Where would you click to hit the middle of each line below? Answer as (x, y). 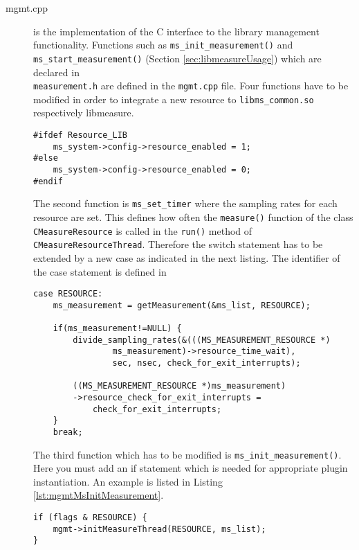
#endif (48, 181)
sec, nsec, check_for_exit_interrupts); (206, 363)
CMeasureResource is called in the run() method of (143, 230)
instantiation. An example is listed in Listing (128, 481)
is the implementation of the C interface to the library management (176, 31)
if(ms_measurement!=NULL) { (117, 329)
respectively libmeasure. (84, 113)
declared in (56, 72)
